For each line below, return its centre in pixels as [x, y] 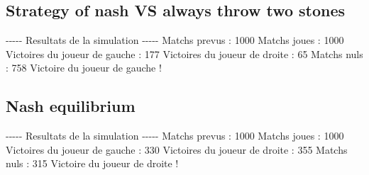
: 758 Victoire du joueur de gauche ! [84, 68]
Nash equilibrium [71, 106]
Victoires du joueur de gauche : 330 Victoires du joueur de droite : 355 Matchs [177, 149]
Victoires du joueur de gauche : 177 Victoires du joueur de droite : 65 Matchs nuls [184, 53]
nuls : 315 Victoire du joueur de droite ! [92, 163]
